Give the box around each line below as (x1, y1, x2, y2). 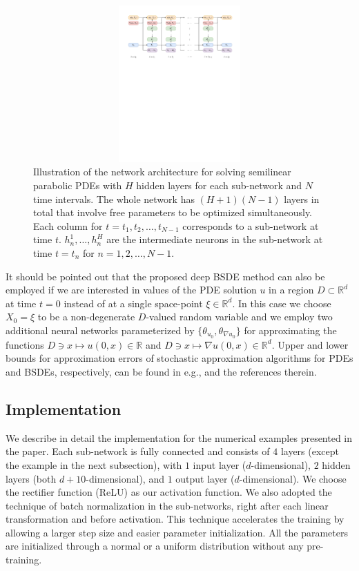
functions (6, 337, 44, 351)
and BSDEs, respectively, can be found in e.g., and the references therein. (6, 364, 317, 378)
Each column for (33, 218, 103, 233)
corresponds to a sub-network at (182, 218, 319, 233)
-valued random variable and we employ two (146, 309, 333, 324)
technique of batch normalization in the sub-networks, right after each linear (6, 498, 329, 512)
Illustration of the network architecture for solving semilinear (33, 164, 291, 179)
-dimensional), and (86, 471, 164, 485)
